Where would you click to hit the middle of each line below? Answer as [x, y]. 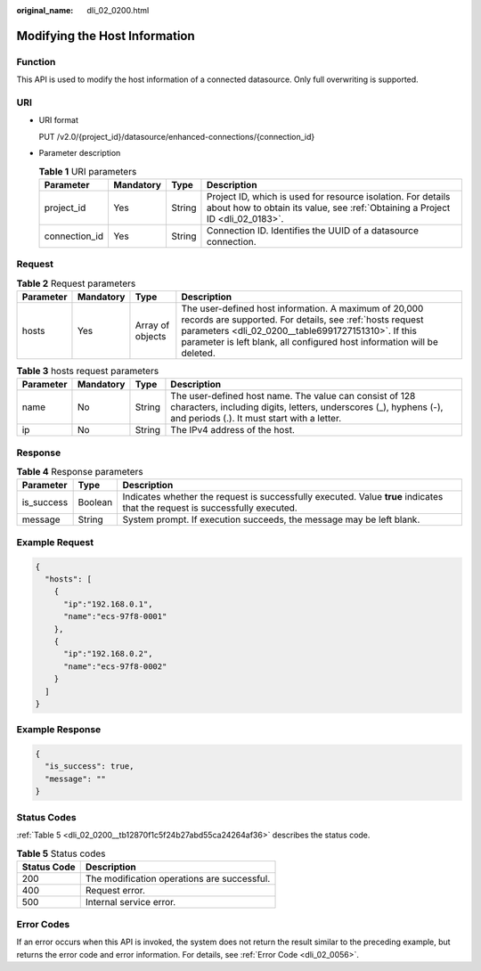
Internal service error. [130, 902]
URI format [59, 120]
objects [151, 336]
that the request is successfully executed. [210, 508]
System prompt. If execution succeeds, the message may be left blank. [271, 519]
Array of [152, 325]
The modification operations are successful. [178, 878]
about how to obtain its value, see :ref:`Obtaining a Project [328, 208]
